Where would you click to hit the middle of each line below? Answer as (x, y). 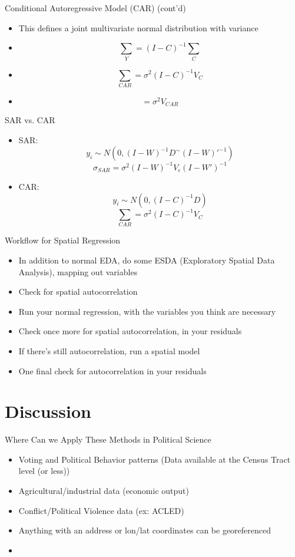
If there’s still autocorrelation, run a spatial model (109, 350)
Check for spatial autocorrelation (78, 291)
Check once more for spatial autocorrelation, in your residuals (130, 331)
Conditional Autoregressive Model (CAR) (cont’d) (95, 8)
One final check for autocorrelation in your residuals (112, 370)
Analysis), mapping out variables (78, 271)
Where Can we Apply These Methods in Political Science (108, 439)
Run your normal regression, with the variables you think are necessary (147, 311)
